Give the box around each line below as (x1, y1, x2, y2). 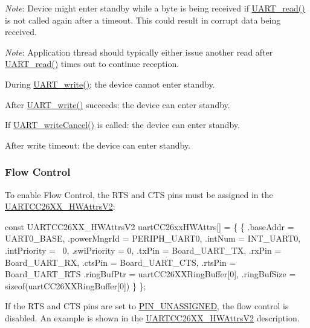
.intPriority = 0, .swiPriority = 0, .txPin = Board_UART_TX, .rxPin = (5, 243, 282, 256)
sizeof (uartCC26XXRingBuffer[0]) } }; (5, 279, 146, 292)
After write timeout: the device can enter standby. (5, 138, 191, 151)
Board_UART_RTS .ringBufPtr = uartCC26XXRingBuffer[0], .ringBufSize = (5, 268, 296, 280)
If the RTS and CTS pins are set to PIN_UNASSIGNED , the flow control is (5, 300, 289, 312)
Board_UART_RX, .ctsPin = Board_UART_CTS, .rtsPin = (5, 256, 236, 268)
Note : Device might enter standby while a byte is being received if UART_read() (5, 2, 305, 14)
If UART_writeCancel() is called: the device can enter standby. (5, 118, 240, 131)
